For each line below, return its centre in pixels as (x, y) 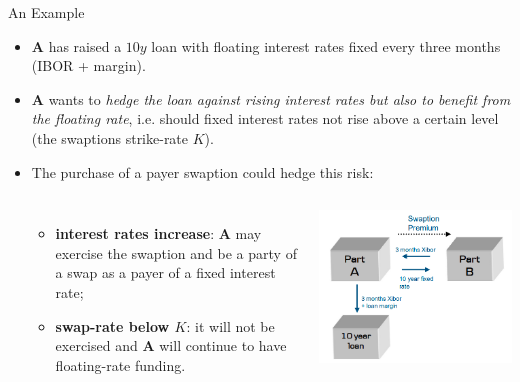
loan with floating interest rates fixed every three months (326, 45)
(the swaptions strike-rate (110, 137)
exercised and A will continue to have (171, 345)
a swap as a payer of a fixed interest (165, 272)
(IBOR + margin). (88, 65)
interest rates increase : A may (158, 233)
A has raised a (76, 45)
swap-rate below (112, 325)
